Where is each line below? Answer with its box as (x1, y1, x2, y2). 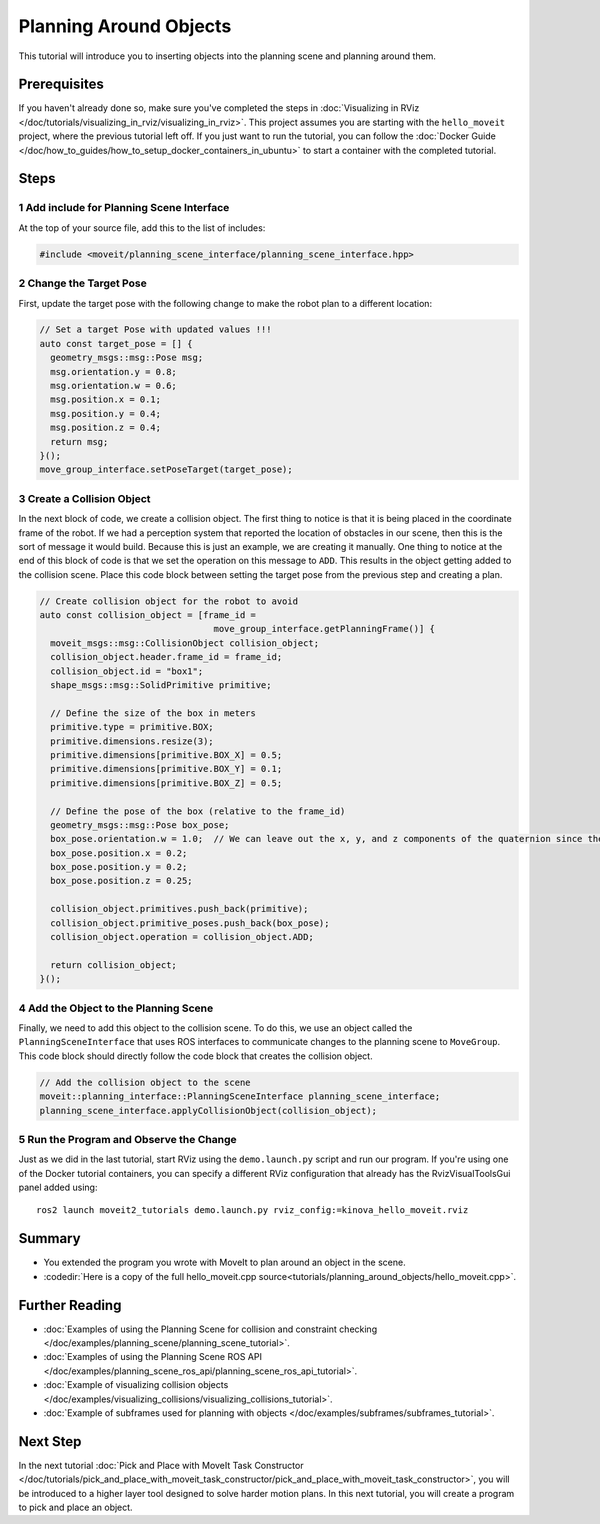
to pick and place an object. (18, 1501, 134, 1514)
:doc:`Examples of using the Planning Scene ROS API (43, 1351, 262, 1363)
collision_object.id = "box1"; (50, 665, 204, 677)
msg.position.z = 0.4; (50, 422, 162, 434)
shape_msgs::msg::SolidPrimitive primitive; (50, 680, 272, 691)
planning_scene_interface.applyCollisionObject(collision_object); (39, 1105, 378, 1116)
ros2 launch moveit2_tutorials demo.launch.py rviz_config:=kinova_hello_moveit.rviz (36, 1205, 469, 1216)
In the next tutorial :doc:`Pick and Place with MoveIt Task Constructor (18, 1459, 304, 1471)
